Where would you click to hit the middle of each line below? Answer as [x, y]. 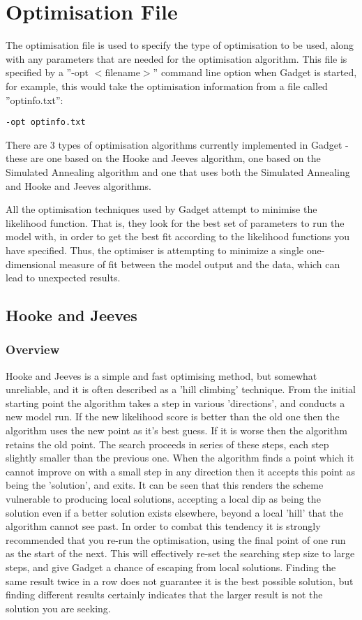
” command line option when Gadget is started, [255, 72]
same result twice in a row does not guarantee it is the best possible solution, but [180, 581]
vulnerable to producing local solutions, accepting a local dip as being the [163, 499]
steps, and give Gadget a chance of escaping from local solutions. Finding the [171, 567]
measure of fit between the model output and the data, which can [200, 264]
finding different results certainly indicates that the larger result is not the [164, 595]
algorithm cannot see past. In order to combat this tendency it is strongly [163, 526]
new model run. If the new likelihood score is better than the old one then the [173, 416]
